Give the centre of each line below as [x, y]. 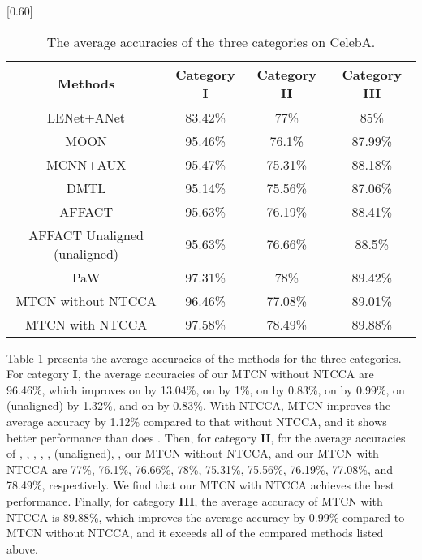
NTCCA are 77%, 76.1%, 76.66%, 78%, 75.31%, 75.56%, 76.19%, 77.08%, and [200, 469]
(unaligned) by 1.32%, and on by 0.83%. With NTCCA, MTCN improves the [199, 405]
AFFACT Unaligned [86, 235]
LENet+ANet [86, 117]
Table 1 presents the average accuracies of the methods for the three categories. [204, 358]
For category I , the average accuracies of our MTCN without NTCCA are [190, 374]
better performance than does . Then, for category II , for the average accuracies [206, 437]
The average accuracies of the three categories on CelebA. [211, 41]
